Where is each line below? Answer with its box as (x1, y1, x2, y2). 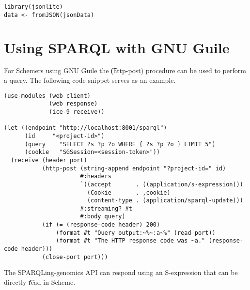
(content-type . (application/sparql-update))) (87, 197, 243, 204)
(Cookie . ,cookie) (87, 189, 171, 196)
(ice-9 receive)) (49, 108, 105, 115)
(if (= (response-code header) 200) (42, 221, 160, 229)
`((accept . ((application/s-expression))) (80, 181, 243, 188)
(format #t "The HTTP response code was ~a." (56, 237, 205, 244)
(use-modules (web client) (4, 92, 91, 99)
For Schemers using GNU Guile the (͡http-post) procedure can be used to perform (4, 65, 246, 76)
